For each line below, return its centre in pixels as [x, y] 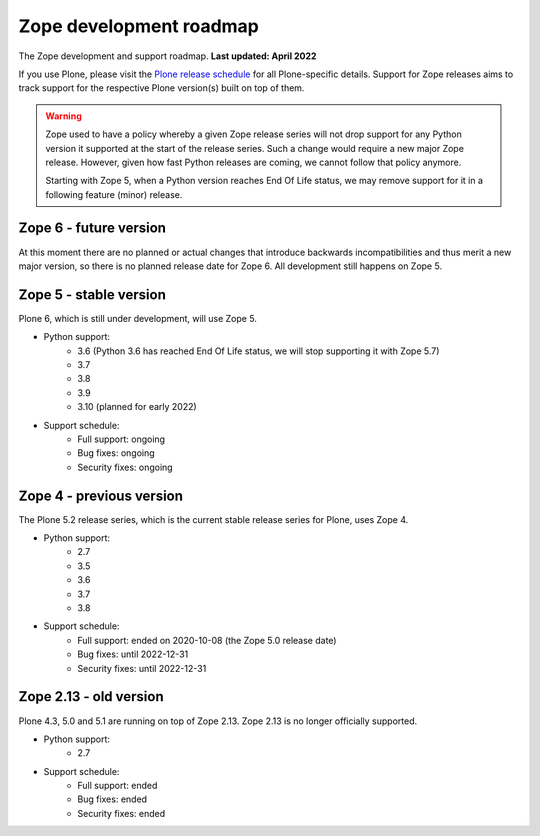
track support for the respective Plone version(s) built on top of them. [161, 88]
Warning [63, 116]
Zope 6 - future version [92, 228]
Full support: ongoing [121, 439]
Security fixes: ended [121, 813]
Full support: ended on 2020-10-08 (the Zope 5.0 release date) [207, 640]
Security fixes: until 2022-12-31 [142, 668]
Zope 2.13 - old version [91, 696]
